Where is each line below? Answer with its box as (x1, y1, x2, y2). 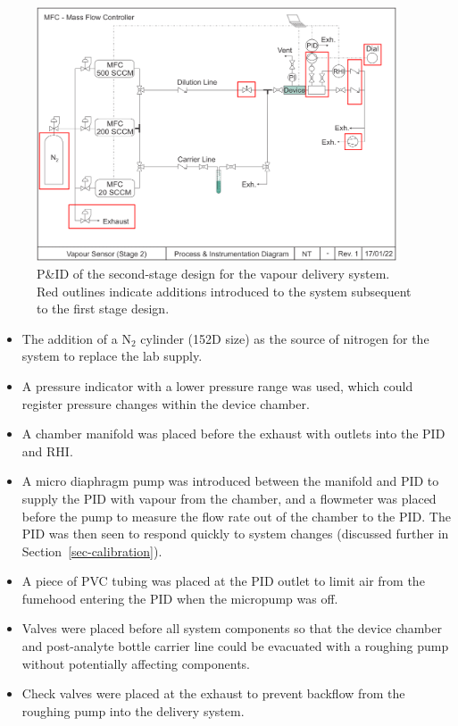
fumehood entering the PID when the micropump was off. (21, 588, 338, 607)
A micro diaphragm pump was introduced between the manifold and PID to (21, 471, 439, 490)
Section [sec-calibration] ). (21, 541, 162, 560)
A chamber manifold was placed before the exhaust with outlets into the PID (21, 424, 446, 443)
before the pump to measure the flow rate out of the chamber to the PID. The (21, 506, 451, 525)
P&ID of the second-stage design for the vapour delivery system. (37, 263, 390, 282)
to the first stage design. (37, 299, 170, 318)
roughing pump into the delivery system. (21, 701, 245, 720)
